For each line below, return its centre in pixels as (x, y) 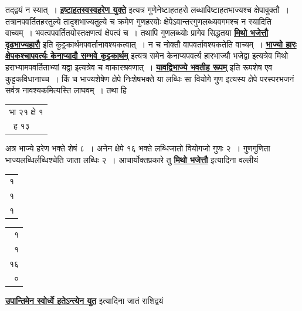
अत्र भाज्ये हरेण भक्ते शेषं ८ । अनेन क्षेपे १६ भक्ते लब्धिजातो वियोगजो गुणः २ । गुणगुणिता (138, 148)
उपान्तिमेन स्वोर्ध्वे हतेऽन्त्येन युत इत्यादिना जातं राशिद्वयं (84, 300)
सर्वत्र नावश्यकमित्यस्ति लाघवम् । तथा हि (66, 90)
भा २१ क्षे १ (26, 111)
